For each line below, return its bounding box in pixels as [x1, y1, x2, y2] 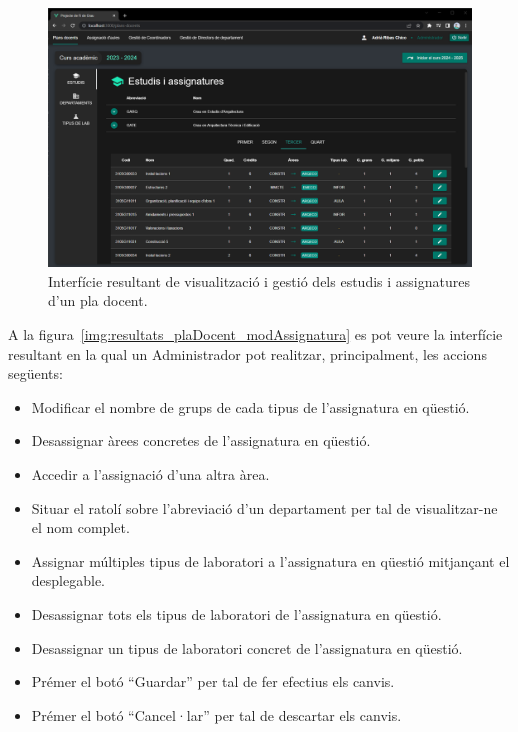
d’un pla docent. [48, 290, 148, 311]
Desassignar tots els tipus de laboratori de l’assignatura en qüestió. [31, 603, 442, 624]
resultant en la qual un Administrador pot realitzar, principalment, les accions [8, 343, 487, 364]
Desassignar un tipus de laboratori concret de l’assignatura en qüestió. [31, 637, 463, 658]
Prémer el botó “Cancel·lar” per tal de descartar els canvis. [31, 704, 402, 725]
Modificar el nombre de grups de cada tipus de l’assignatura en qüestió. [31, 396, 470, 417]
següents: [8, 363, 63, 384]
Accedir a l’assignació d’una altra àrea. [31, 463, 270, 484]
